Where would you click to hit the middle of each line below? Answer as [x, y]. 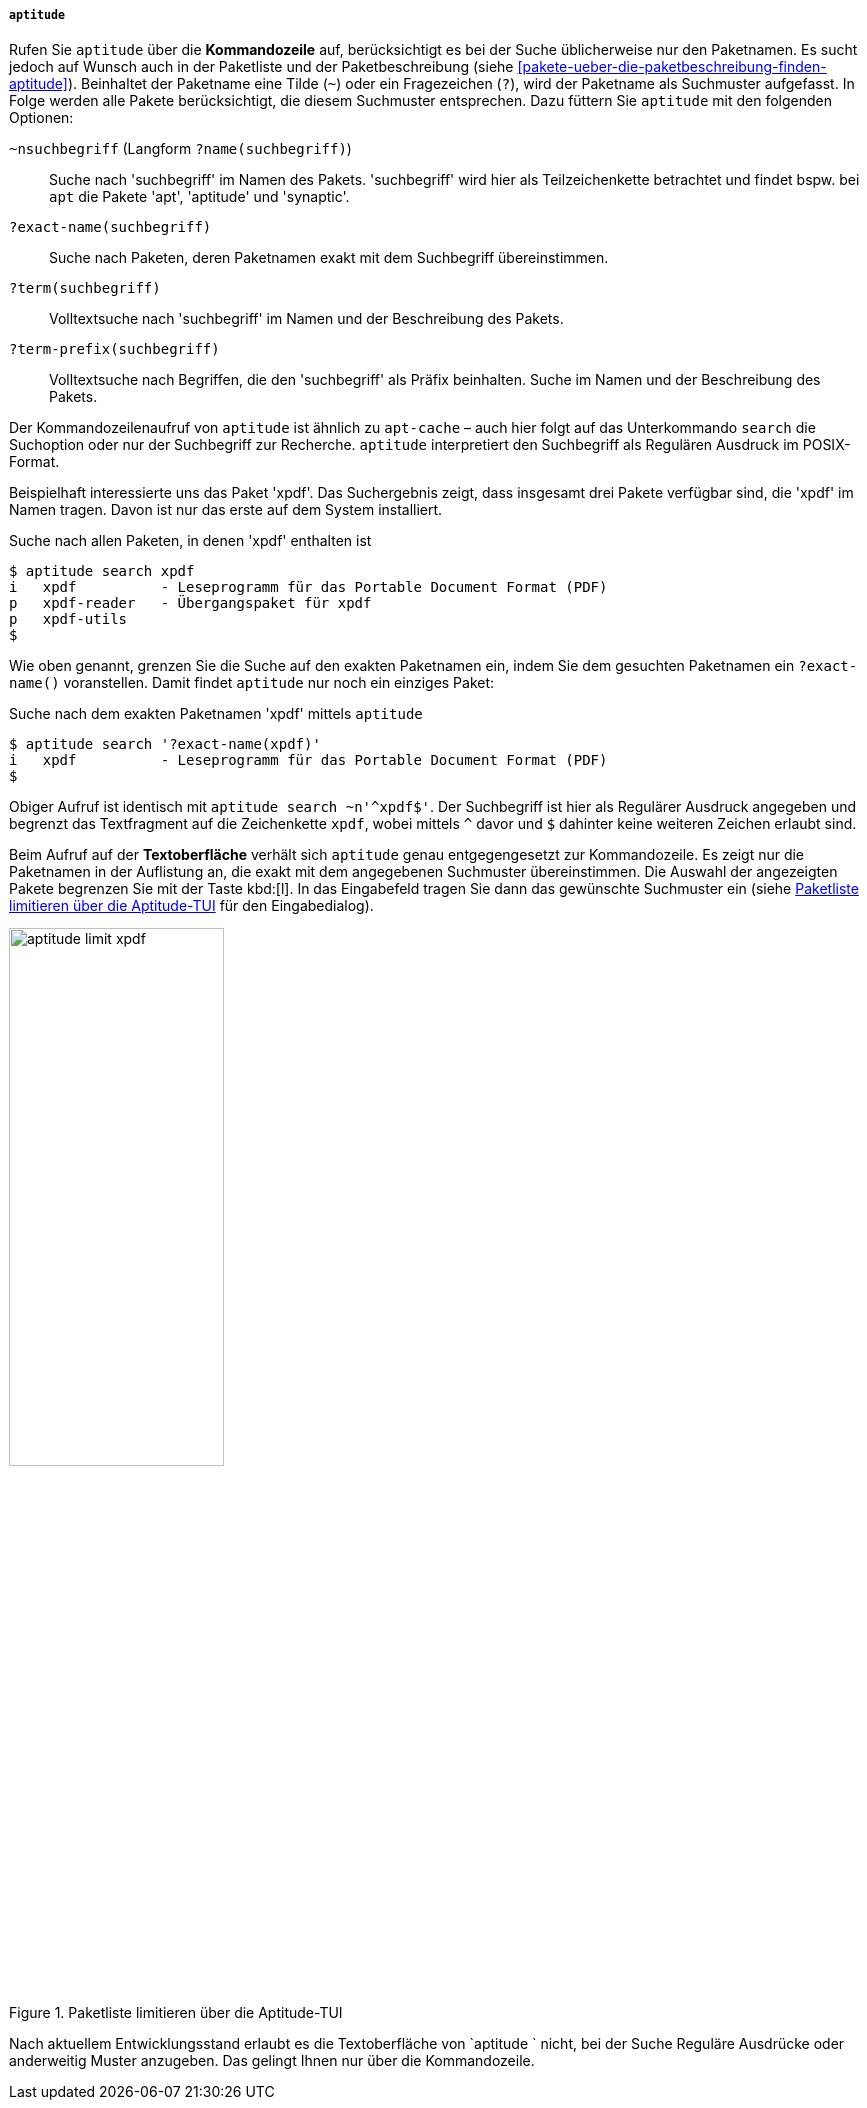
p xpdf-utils [68, 619]
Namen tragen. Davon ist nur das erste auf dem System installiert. [226, 510]
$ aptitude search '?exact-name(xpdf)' [165, 744]
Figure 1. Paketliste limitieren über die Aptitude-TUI [176, 2013]
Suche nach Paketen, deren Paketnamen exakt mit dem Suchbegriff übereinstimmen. [329, 258]
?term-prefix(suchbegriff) [114, 349]
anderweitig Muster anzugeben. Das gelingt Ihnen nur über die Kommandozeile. [272, 2061]
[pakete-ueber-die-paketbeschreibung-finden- [672, 67]
